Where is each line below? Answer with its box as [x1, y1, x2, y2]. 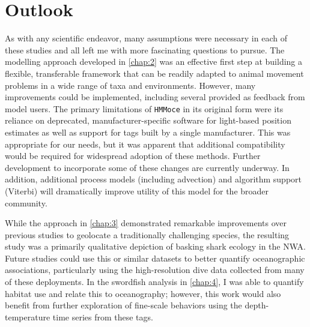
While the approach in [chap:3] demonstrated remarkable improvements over [5, 217, 287, 229]
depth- [245, 299, 269, 311]
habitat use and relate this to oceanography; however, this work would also [5, 287, 281, 299]
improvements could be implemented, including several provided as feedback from [5, 91, 305, 103]
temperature [5, 310, 50, 323]
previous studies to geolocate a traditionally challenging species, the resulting [5, 228, 290, 241]
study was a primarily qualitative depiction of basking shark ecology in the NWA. [5, 240, 306, 253]
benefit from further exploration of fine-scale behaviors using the [5, 299, 242, 311]
